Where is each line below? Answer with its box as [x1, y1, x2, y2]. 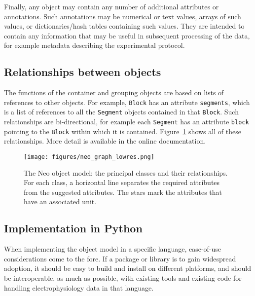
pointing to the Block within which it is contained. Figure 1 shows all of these [4, 126, 241, 136]
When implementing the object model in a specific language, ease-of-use [4, 244, 221, 254]
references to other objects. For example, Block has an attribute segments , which [4, 97, 250, 107]
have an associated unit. [24, 196, 97, 207]
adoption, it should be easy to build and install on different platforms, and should [4, 263, 252, 273]
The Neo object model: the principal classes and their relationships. [24, 167, 228, 178]
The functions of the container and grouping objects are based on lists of [4, 87, 224, 98]
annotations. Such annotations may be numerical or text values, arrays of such [4, 11, 241, 21]
